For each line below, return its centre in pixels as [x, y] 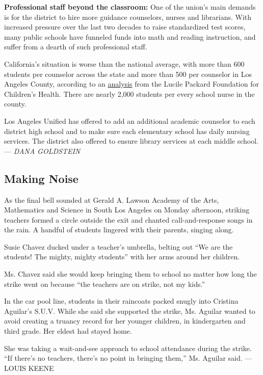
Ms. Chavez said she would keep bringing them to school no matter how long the [130, 274]
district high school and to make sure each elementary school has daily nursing [127, 131]
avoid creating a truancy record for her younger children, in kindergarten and [125, 321]
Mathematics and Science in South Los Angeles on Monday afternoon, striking [127, 210]
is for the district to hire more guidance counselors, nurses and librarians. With [128, 17]
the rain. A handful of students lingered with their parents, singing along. [119, 230]
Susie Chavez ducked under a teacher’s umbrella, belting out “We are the [119, 246]
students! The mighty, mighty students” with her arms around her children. [122, 257]
